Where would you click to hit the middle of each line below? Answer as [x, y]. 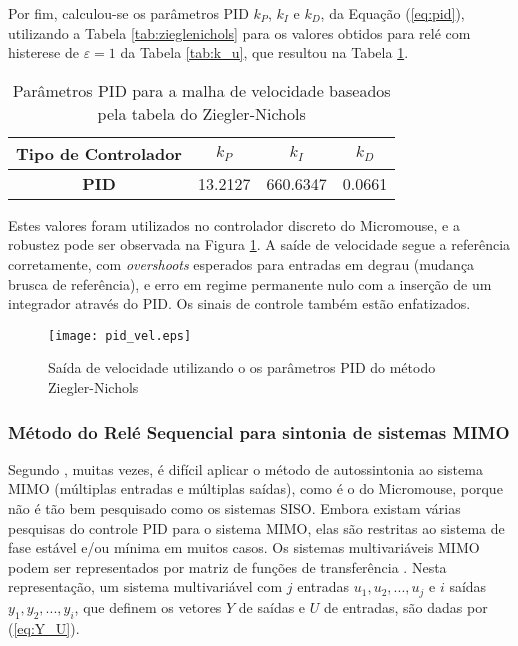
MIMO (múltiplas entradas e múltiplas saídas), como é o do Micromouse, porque [255, 488]
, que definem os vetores [148, 606]
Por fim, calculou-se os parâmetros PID [128, 13]
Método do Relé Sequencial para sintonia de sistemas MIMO [259, 431]
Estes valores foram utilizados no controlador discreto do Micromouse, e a [234, 224]
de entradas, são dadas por [405, 606]
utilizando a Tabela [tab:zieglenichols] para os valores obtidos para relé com [239, 32]
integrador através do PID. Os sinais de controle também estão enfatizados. [239, 303]
